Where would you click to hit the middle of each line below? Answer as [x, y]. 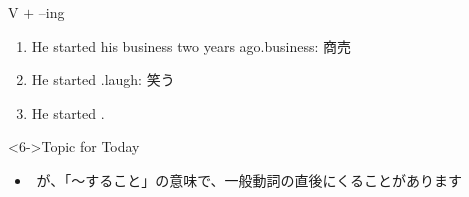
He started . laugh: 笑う [103, 79]
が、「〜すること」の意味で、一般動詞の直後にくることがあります [249, 179]
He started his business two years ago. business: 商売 [191, 45]
